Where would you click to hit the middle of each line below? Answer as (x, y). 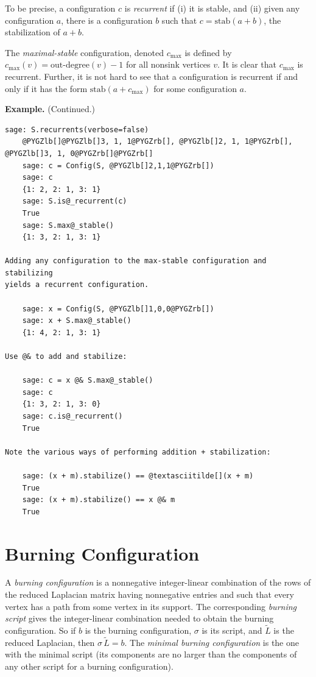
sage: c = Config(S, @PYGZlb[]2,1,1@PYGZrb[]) (118, 165)
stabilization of (33, 32)
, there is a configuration (107, 20)
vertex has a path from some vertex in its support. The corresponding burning (151, 606)
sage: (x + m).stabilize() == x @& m (99, 500)
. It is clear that (247, 64)
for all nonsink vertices (168, 64)
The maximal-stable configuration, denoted (84, 52)
